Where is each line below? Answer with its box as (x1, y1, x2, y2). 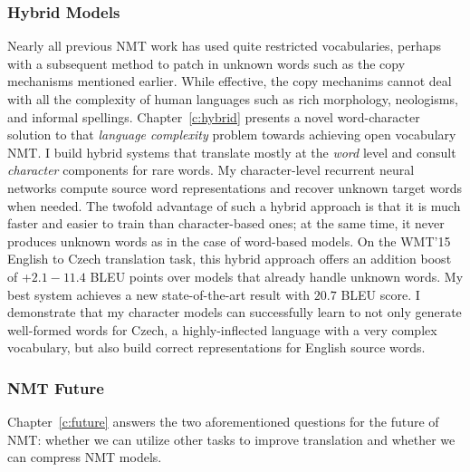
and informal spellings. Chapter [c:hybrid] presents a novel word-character (7, 107, 420, 126)
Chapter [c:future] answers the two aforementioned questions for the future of (7, 412, 439, 431)
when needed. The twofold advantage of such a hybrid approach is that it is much (7, 196, 461, 215)
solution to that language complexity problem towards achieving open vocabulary (7, 125, 456, 144)
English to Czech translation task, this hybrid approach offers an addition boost (7, 249, 452, 268)
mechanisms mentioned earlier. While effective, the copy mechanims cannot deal (7, 72, 452, 91)
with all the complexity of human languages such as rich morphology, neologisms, (7, 90, 458, 108)
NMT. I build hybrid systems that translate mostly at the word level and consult (7, 142, 456, 161)
